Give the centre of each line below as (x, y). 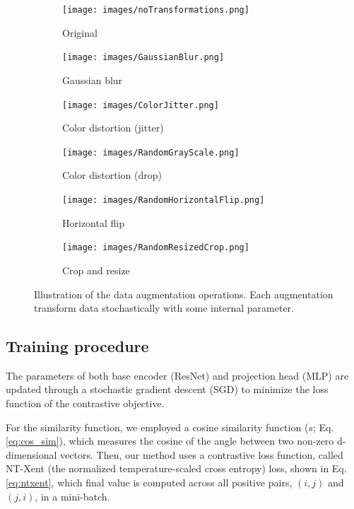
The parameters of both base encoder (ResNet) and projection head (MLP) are (177, 375)
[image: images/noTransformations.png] (156, 10)
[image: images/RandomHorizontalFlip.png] (164, 200)
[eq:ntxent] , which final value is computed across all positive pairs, (149, 482)
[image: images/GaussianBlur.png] (143, 58)
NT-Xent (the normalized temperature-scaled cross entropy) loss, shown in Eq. (176, 468)
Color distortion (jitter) (113, 128)
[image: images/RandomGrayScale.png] (151, 152)
